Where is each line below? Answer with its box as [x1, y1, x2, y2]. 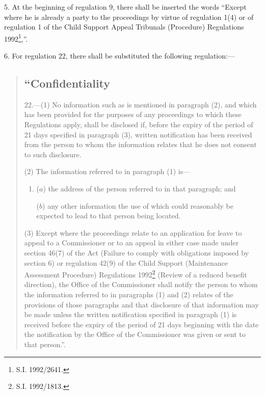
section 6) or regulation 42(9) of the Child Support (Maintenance [24, 257, 228, 268]
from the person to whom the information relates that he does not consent [24, 139, 257, 150]
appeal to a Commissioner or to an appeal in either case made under [24, 237, 239, 248]
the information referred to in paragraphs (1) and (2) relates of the [24, 289, 233, 299]
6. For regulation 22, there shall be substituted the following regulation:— [4, 50, 235, 61]
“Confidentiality [24, 75, 111, 91]
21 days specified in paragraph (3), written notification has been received [24, 129, 252, 139]
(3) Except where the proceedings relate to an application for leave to [24, 227, 242, 238]
